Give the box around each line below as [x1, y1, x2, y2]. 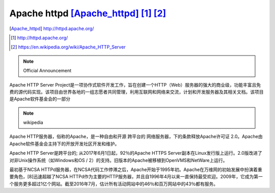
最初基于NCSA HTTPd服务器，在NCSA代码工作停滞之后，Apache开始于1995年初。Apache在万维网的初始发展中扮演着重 [9, 167, 262, 173]
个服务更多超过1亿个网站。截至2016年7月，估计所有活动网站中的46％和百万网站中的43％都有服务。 [9, 181, 218, 187]
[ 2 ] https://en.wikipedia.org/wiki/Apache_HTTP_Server [11, 44, 126, 50]
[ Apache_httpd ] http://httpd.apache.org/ [9, 25, 94, 32]
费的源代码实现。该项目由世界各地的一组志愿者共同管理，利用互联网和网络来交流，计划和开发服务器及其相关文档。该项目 [9, 89, 264, 95]
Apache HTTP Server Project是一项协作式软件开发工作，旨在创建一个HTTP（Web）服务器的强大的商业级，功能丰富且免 [9, 81, 261, 88]
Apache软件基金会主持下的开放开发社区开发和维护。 [9, 141, 120, 147]
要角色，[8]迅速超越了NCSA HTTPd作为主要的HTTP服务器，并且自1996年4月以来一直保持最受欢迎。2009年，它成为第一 [9, 174, 263, 180]
